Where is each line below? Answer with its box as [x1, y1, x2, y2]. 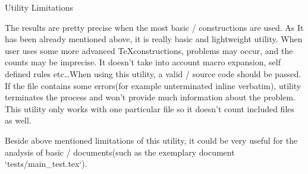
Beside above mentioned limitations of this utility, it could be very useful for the [5, 134, 298, 146]
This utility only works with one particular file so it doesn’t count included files [5, 102, 295, 115]
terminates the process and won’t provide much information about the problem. [5, 91, 296, 103]
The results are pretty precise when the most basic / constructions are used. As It [5, 21, 304, 33]
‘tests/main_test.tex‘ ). [5, 157, 87, 170]
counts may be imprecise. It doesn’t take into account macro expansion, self [5, 56, 281, 68]
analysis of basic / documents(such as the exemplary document [5, 145, 235, 158]
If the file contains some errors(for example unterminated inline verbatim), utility [5, 79, 301, 91]
